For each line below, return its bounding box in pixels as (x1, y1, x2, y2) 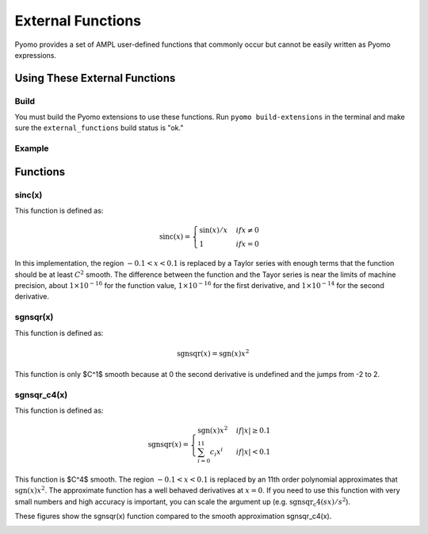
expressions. (14, 50, 57, 60)
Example (14, 143, 49, 154)
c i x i (210, 446, 224, 458)
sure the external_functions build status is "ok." (14, 123, 184, 133)
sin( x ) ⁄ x (199, 226, 228, 235)
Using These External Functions (14, 71, 176, 85)
